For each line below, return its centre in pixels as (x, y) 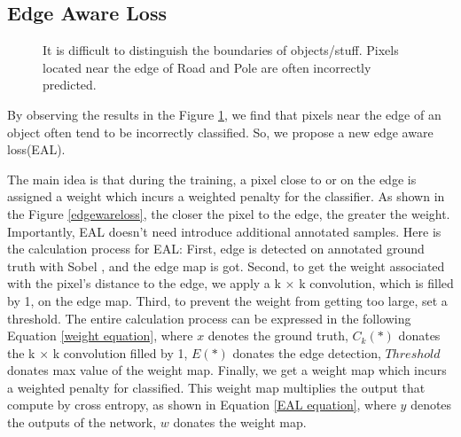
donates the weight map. (240, 422)
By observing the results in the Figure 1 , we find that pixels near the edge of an (224, 114)
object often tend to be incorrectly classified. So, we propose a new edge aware (220, 132)
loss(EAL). (36, 149)
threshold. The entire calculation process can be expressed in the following (209, 318)
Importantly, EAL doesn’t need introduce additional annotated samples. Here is (224, 231)
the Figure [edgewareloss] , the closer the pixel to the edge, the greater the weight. (229, 213)
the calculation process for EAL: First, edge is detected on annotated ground (216, 249)
